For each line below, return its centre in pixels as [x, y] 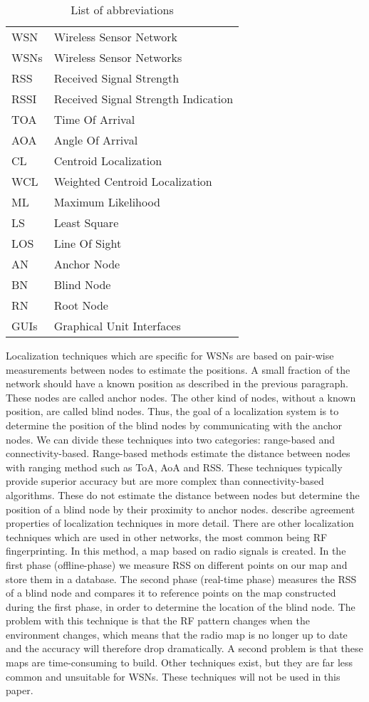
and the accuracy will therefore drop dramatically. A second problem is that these [184, 648]
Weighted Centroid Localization [133, 181]
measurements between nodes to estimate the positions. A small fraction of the [178, 369]
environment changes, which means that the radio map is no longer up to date [177, 634]
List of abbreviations [122, 10]
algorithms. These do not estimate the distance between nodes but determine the [183, 494]
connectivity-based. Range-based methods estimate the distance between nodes [178, 453]
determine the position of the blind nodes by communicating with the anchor [174, 425]
